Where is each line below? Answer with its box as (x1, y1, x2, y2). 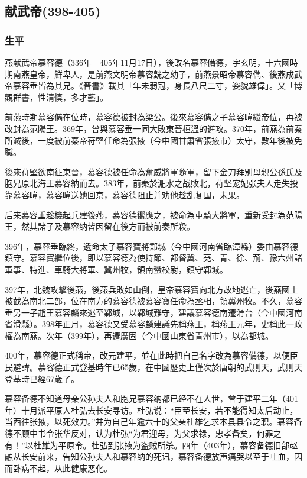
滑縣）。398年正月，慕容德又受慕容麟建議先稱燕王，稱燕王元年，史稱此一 (12, 318, 294, 330)
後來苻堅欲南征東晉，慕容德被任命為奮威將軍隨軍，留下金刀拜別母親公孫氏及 (5, 165, 302, 177)
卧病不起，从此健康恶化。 (12, 461, 112, 474)
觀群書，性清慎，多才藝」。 (5, 91, 108, 103)
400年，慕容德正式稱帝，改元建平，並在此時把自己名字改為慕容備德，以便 (5, 349, 290, 361)
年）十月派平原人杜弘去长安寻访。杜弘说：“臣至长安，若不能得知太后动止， (5, 403, 298, 416)
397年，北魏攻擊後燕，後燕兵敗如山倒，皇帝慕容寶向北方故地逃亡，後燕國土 (5, 283, 298, 295)
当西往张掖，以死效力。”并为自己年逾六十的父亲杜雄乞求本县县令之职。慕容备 (5, 415, 302, 428)
